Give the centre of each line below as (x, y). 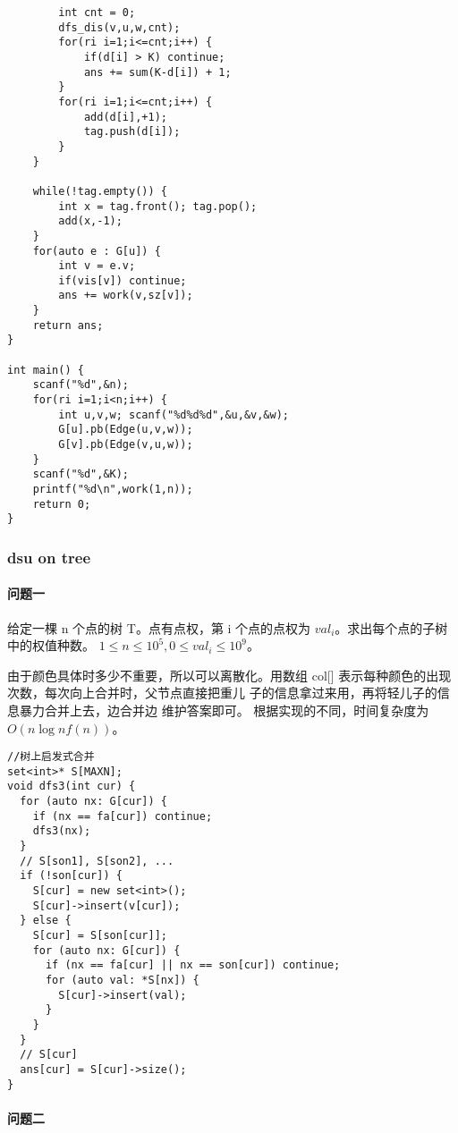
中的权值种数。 (51, 645)
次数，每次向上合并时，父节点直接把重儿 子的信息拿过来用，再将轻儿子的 (222, 693)
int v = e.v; (97, 266)
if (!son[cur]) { (71, 876)
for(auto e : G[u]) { (97, 251)
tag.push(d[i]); (132, 132)
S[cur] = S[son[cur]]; (100, 936)
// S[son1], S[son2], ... (97, 861)
